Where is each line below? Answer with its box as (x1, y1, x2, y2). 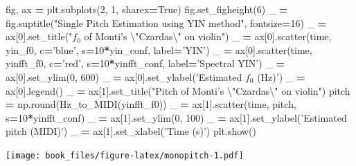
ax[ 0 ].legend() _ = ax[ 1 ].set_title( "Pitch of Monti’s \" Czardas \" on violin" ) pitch (6, 83, 350, 98)
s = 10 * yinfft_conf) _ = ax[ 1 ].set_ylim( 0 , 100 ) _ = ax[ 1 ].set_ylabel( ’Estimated (6, 110, 347, 124)
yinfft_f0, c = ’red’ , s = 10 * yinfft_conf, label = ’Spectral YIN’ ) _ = (6, 56, 285, 71)
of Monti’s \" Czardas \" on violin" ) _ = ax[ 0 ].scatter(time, (84, 29, 332, 44)
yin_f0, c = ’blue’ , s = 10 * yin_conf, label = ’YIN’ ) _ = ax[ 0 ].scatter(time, (6, 42, 312, 57)
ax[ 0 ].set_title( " (6, 29, 73, 44)
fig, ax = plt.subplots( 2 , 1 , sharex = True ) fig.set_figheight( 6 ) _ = (6, 2, 288, 16)
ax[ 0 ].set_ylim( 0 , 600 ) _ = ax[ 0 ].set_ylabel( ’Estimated (6, 69, 242, 84)
